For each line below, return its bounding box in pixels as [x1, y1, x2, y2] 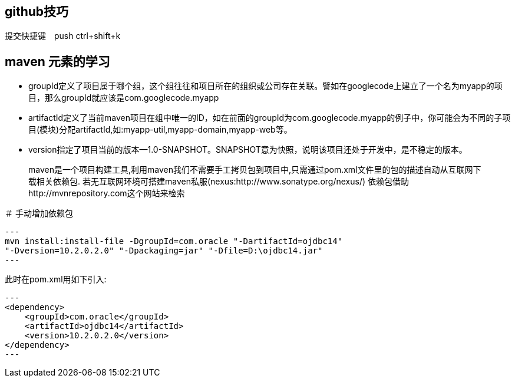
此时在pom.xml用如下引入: [5, 274, 107, 285]
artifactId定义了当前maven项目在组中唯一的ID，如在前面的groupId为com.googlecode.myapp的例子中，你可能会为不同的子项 [28, 113, 511, 123]
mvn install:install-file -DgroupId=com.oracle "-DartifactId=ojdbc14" [5, 236, 343, 246]
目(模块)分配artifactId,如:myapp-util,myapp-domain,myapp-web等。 [28, 124, 292, 135]
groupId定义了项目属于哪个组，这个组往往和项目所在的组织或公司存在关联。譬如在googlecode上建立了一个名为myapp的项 [28, 81, 503, 91]
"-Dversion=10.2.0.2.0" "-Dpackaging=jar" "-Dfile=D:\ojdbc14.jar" [5, 246, 323, 256]
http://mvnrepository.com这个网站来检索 [28, 188, 185, 199]
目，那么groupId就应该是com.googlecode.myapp [28, 93, 219, 103]
